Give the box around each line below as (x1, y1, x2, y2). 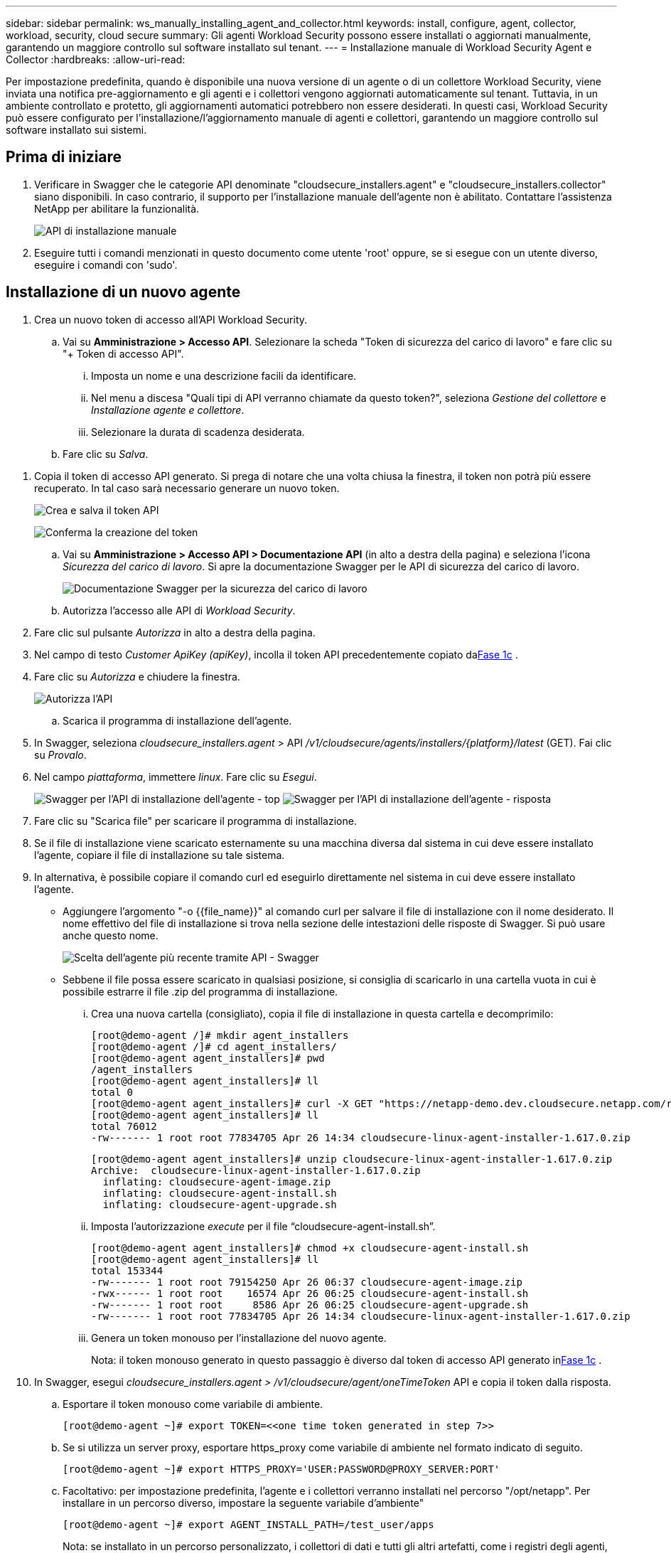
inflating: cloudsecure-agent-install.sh (102, 1187, 337, 1199)
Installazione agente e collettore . (91, 403, 245, 416)
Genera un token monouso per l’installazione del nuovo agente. (91, 1331, 387, 1344)
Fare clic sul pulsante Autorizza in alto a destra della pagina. (34, 626, 316, 639)
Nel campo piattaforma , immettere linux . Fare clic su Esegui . (34, 770, 317, 783)
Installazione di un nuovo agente (6, 283, 241, 301)
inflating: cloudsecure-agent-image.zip (102, 1175, 331, 1188)
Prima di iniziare (6, 148, 122, 166)
